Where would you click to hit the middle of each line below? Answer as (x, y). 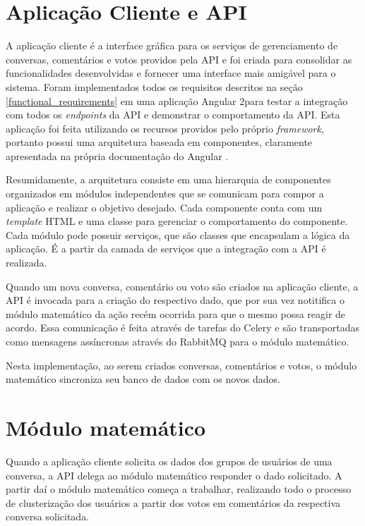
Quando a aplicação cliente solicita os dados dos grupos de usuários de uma (169, 461)
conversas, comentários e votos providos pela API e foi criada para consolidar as (179, 59)
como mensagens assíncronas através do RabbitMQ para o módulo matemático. (178, 341)
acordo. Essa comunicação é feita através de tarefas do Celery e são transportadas (183, 328)
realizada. (26, 263)
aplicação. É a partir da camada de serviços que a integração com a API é (166, 249)
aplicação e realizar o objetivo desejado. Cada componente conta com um (164, 207)
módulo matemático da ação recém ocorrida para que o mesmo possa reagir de (176, 313)
